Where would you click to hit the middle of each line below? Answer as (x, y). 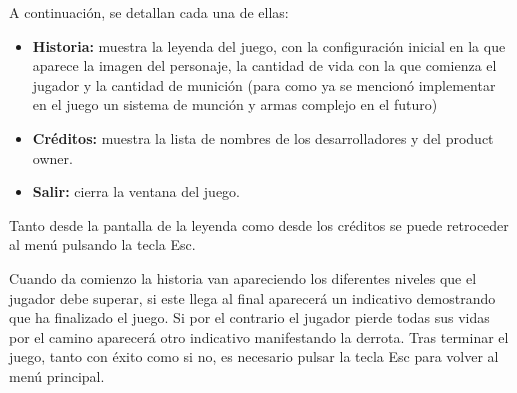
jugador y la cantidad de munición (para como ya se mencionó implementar (264, 84)
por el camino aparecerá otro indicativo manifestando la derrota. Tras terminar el (259, 336)
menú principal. (57, 375)
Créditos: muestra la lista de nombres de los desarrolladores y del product (263, 137)
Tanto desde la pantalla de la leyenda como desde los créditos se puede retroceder (259, 224)
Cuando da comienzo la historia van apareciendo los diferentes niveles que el (243, 277)
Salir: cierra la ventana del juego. (136, 191)
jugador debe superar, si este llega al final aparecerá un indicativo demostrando (252, 297)
